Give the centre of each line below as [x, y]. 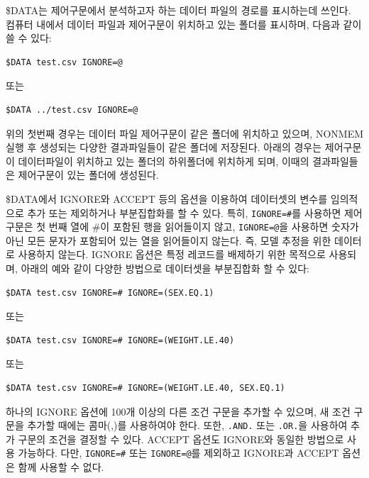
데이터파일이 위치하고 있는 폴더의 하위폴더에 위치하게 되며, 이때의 [164, 161]
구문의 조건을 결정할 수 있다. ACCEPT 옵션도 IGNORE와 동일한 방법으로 [181, 439]
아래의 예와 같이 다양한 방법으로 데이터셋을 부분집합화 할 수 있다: [165, 268]
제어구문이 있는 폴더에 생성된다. [88, 175]
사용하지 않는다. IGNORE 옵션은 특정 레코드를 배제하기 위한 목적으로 [172, 254]
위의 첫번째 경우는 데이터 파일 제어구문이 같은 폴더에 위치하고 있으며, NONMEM [185, 133]
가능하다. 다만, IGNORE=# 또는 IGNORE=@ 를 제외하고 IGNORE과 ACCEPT [178, 453]
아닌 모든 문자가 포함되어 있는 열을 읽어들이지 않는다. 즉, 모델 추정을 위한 [169, 240]
